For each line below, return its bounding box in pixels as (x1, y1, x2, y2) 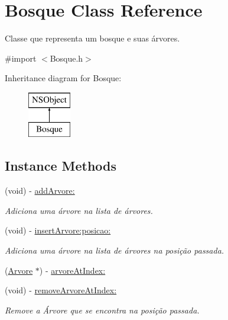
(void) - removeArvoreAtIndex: (5, 284, 117, 296)
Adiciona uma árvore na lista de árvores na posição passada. (5, 244, 224, 257)
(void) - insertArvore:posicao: (5, 224, 111, 236)
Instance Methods (5, 156, 116, 175)
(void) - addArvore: (5, 184, 75, 197)
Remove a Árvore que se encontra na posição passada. (5, 303, 200, 316)
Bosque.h (50, 52, 83, 64)
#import (5, 52, 37, 64)
